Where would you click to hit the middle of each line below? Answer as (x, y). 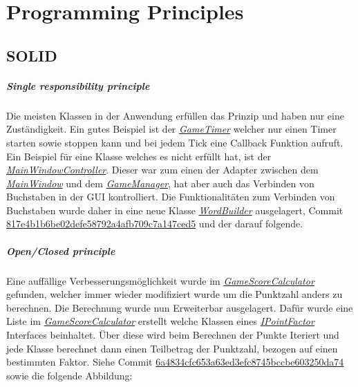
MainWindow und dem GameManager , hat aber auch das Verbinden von (160, 183)
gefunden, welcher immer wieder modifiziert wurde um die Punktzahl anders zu (175, 294)
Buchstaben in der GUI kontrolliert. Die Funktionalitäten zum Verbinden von (171, 197)
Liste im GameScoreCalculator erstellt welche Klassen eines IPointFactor (160, 321)
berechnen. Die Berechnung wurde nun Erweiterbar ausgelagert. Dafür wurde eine (180, 307)
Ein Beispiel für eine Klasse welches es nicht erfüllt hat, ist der (139, 156)
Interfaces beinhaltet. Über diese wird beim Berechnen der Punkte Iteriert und (173, 334)
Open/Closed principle (61, 251)
